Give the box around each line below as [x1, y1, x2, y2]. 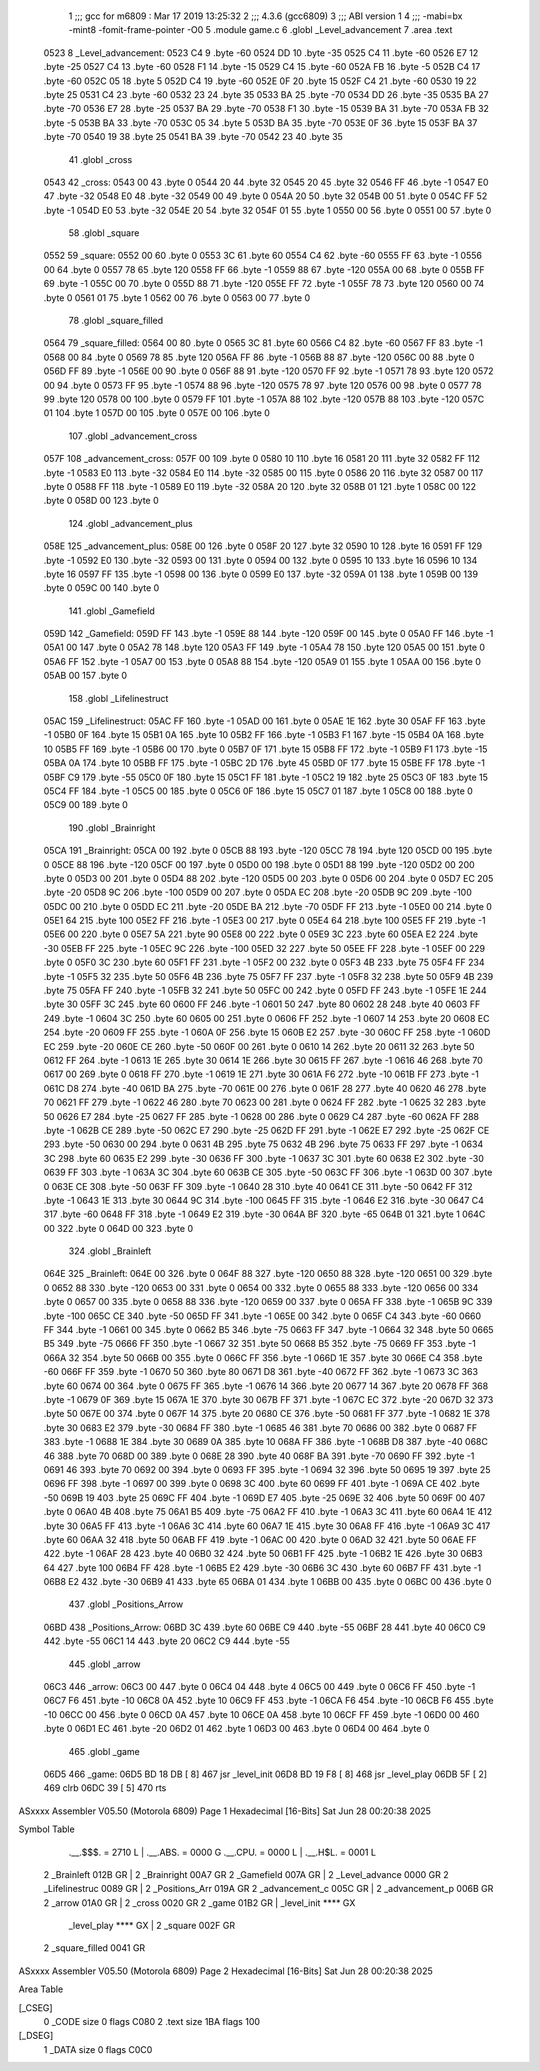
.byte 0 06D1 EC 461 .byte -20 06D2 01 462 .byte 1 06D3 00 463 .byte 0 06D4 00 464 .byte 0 [43, 1723, 430, 1735]
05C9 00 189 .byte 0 [43, 799, 129, 811]
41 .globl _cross [68, 153, 133, 165]
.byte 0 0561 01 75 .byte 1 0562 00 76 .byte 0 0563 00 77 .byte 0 [43, 291, 311, 304]
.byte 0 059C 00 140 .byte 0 [43, 582, 160, 594]
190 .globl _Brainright [68, 821, 156, 834]
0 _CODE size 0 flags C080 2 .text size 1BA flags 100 [43, 2016, 260, 2028]
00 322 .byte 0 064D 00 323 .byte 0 [43, 1222, 194, 1234]
